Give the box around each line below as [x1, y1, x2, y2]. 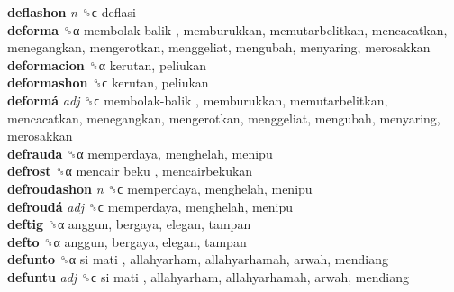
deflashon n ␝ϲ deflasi [7, 3, 136, 21]
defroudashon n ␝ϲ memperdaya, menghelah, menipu [7, 178, 313, 197]
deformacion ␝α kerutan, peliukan [7, 55, 207, 74]
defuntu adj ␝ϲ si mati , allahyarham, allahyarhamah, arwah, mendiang [7, 267, 409, 286]
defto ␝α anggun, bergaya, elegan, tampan [7, 232, 247, 251]
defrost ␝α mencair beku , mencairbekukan [7, 161, 253, 180]
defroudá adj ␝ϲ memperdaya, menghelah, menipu [7, 196, 294, 215]
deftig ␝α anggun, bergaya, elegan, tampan [7, 214, 251, 233]
